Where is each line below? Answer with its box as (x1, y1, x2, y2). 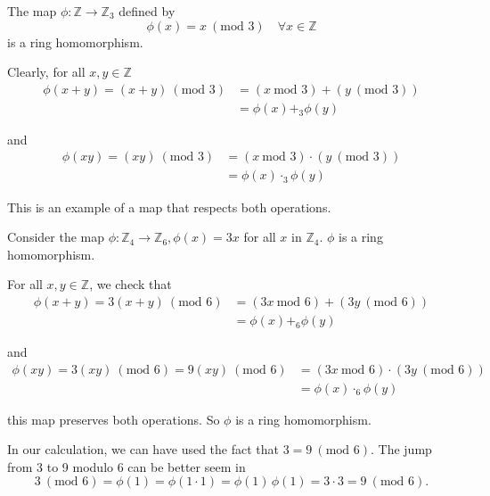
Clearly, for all (7, 62, 86, 81)
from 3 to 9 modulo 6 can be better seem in (7, 457, 246, 475)
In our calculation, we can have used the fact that (7, 440, 279, 459)
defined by (118, 2, 176, 20)
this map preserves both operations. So (7, 409, 220, 428)
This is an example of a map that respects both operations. (7, 197, 331, 216)
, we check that (89, 275, 172, 293)
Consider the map (7, 227, 105, 246)
